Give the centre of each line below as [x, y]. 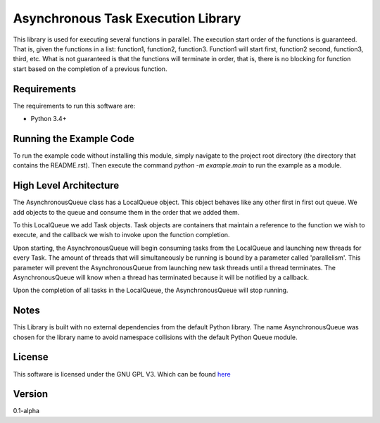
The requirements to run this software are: [74, 106]
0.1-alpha [26, 411]
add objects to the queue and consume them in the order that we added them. [126, 212]
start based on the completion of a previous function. [90, 69]
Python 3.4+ [49, 119]
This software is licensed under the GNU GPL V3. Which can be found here [122, 374]
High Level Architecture [66, 185]
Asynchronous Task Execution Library [127, 18]
